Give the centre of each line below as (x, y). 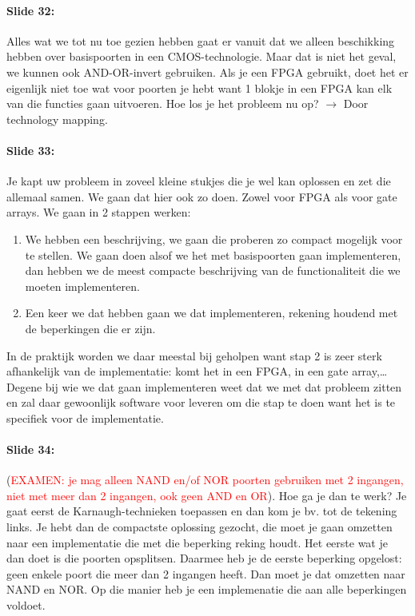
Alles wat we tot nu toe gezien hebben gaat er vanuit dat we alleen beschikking (201, 40)
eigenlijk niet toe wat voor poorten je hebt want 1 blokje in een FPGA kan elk (200, 87)
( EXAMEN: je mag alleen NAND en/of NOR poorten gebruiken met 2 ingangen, (205, 480)
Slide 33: (31, 150)
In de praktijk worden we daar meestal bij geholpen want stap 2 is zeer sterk (194, 355)
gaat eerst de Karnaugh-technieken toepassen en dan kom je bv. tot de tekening (202, 511)
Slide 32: (31, 10)
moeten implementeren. (82, 286)
